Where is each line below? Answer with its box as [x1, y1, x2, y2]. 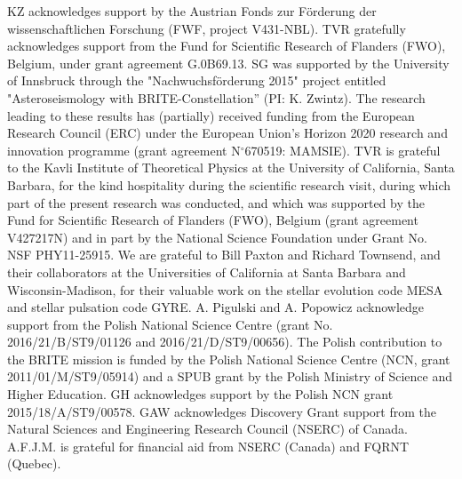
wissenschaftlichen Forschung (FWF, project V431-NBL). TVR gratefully [7, 19, 406, 37]
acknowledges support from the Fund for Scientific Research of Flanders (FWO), [7, 36, 446, 55]
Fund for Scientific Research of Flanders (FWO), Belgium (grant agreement [7, 211, 418, 229]
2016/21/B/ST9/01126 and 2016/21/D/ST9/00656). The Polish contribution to [7, 332, 442, 351]
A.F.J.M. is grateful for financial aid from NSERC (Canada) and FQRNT [7, 436, 410, 455]
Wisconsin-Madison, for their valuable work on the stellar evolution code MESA [7, 280, 443, 299]
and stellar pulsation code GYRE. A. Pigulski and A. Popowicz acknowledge [7, 298, 424, 316]
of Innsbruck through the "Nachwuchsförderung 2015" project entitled [7, 71, 386, 90]
